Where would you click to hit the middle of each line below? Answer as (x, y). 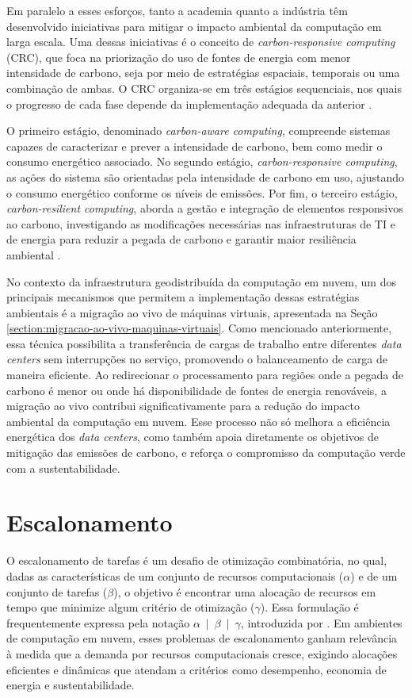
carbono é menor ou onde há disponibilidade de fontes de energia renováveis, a (196, 390)
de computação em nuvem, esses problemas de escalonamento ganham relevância (202, 638)
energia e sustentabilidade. (71, 685)
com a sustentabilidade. (63, 468)
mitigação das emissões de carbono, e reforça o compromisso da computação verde (206, 453)
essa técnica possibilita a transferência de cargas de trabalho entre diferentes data (204, 343)
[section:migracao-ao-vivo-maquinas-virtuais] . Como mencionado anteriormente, (199, 328)
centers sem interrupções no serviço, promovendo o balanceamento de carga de (197, 359)
